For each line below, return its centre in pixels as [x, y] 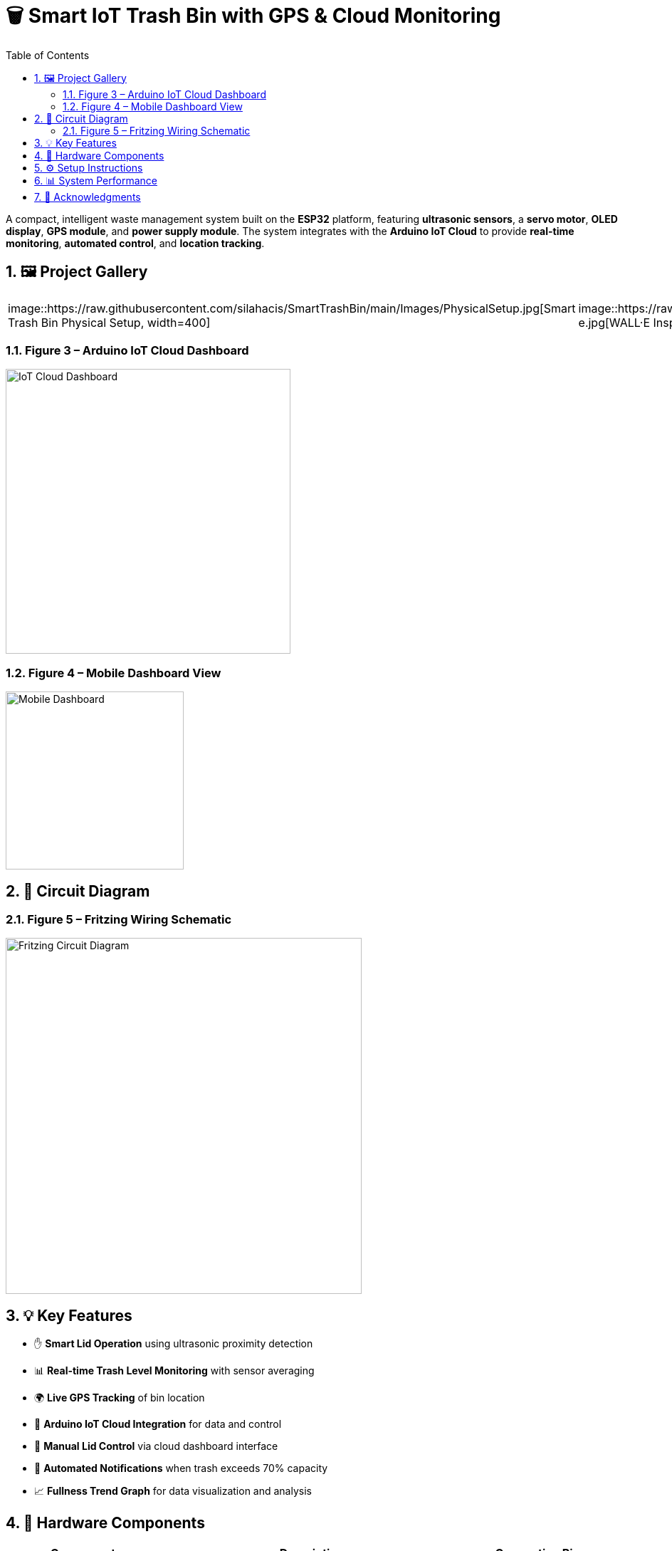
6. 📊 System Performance [96, 180]
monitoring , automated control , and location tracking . [135, 243]
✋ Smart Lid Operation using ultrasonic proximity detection [174, 1344]
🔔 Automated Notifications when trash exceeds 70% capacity [181, 1468]
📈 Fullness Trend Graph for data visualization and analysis [173, 1491]
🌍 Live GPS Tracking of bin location [120, 1398]
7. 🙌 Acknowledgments [88, 197]
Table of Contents [48, 55]
